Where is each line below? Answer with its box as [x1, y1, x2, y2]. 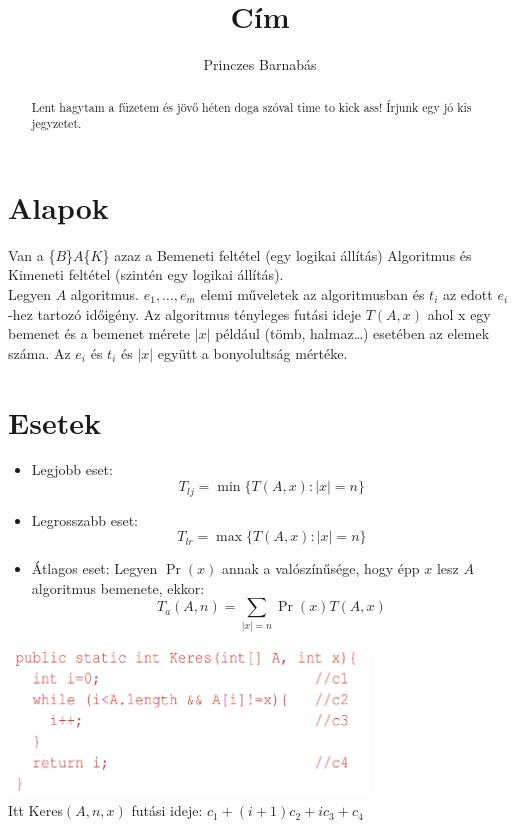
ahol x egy [427, 303, 491, 324]
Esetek [8, 401, 101, 442]
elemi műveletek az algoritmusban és [200, 283, 425, 304]
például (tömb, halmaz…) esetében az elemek [215, 323, 490, 344]
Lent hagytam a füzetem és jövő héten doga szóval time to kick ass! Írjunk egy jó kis [31, 98, 472, 115]
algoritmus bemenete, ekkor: [31, 577, 205, 598]
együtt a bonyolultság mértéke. [157, 342, 348, 363]
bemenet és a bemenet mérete [8, 323, 191, 344]
